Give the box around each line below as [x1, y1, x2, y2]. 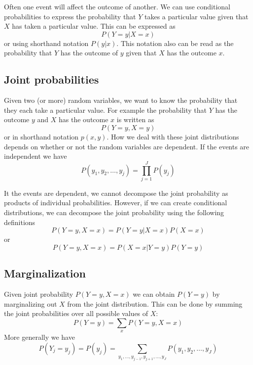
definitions [4, 217, 36, 227]
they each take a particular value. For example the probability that [4, 104, 207, 115]
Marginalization [4, 266, 86, 281]
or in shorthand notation [4, 131, 79, 141]
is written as [116, 114, 154, 125]
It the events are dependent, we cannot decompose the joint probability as [4, 187, 228, 198]
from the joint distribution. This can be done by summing [67, 298, 243, 309]
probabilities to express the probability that [4, 11, 136, 21]
